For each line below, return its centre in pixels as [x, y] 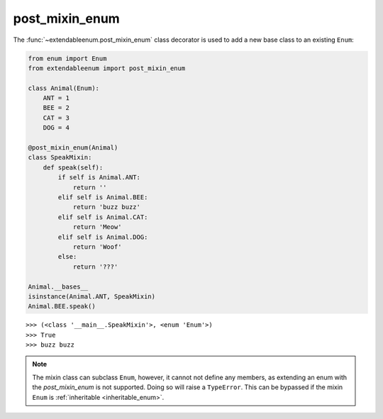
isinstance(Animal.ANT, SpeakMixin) [92, 296]
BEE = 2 [56, 108]
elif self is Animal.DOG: [103, 237]
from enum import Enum [67, 58]
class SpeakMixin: [60, 157]
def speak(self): [73, 167]
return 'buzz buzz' [107, 207]
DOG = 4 [56, 128]
